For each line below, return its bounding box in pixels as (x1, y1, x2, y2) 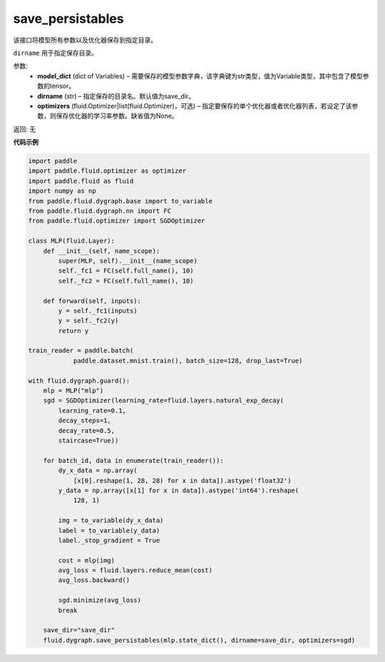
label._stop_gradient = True (58, 536, 160, 544)
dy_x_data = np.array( (58, 467, 138, 474)
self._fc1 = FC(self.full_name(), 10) (58, 267, 194, 275)
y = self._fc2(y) (58, 317, 119, 325)
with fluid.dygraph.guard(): (28, 377, 130, 385)
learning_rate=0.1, (58, 407, 126, 414)
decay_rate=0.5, (58, 427, 115, 434)
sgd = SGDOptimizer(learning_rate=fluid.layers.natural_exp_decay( (43, 397, 284, 404)
